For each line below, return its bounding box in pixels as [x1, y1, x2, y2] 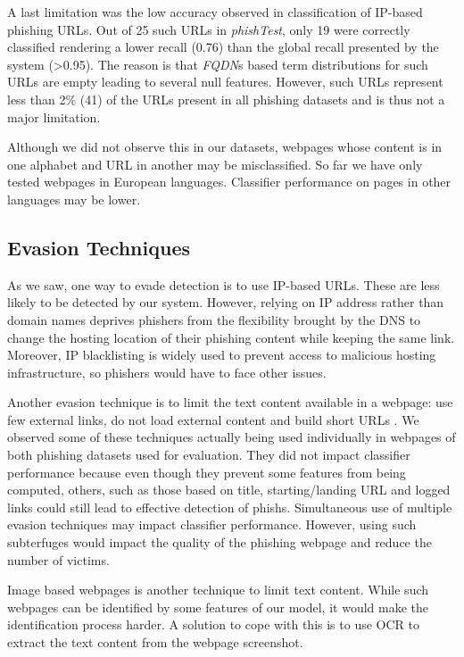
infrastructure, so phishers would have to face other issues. [7, 362, 327, 381]
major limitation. [7, 107, 101, 126]
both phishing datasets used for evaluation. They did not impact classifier [7, 445, 410, 464]
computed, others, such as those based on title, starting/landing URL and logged [7, 480, 451, 499]
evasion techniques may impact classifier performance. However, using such [7, 515, 417, 534]
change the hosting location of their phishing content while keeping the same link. [7, 328, 455, 346]
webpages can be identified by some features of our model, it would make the [7, 597, 428, 616]
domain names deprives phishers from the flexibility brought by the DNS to [7, 310, 421, 328]
